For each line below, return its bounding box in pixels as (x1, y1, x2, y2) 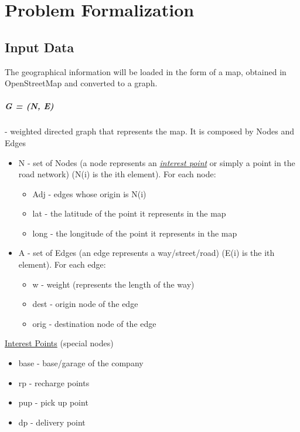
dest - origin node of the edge (32, 298, 138, 310)
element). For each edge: (18, 258, 106, 271)
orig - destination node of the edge (32, 317, 156, 329)
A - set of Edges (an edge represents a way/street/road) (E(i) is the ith (18, 247, 275, 259)
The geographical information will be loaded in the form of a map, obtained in (5, 65, 287, 77)
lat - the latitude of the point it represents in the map (32, 207, 226, 220)
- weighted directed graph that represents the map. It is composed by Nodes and (5, 125, 295, 137)
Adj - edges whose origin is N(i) (32, 187, 146, 200)
